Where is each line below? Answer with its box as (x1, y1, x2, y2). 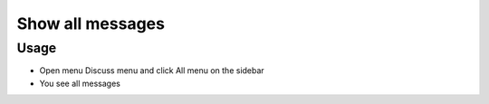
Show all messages (16, 14, 165, 33)
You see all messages (39, 78, 121, 89)
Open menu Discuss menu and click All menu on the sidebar (39, 65, 264, 76)
